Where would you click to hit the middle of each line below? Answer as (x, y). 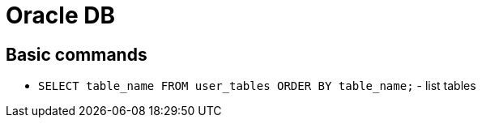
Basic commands (77, 54)
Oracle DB (60, 15)
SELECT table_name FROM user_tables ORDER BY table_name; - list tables (257, 86)
